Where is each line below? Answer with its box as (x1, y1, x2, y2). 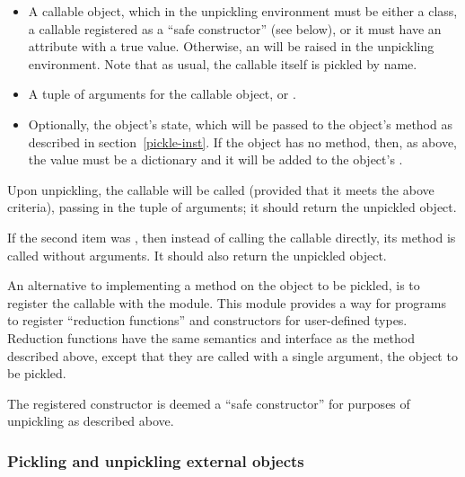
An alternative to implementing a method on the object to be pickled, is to (7, 276, 420, 295)
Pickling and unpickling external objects (7, 449, 304, 472)
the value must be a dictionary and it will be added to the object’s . (28, 150, 403, 169)
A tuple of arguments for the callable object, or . (28, 84, 296, 103)
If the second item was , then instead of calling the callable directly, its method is (7, 227, 456, 246)
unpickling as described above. (7, 411, 174, 430)
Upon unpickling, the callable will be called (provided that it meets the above (7, 180, 434, 199)
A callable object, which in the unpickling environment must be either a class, (28, 2, 458, 20)
